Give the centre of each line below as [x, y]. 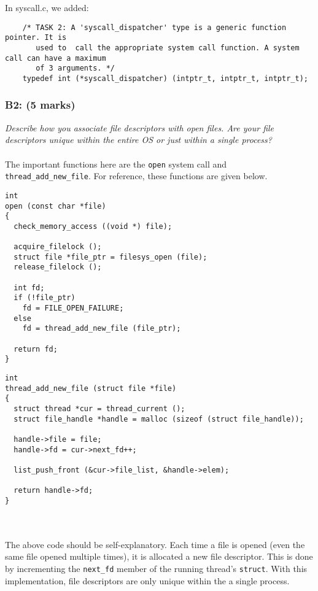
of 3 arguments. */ [75, 68]
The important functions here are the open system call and [116, 164]
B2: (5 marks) [40, 105]
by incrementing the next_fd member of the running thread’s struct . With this [156, 568]
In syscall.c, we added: [47, 7]
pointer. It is [36, 38]
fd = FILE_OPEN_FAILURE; [73, 308]
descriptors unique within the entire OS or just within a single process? [138, 140]
